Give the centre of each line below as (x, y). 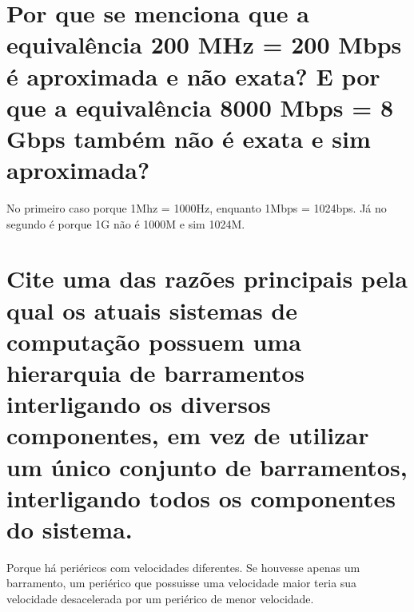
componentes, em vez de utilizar (188, 435)
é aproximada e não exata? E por (193, 76)
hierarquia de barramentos (155, 372)
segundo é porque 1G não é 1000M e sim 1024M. (126, 223)
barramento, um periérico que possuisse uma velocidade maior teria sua (182, 583)
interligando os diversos (139, 404)
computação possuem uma (154, 341)
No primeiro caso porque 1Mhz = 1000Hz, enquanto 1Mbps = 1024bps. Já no (197, 208)
